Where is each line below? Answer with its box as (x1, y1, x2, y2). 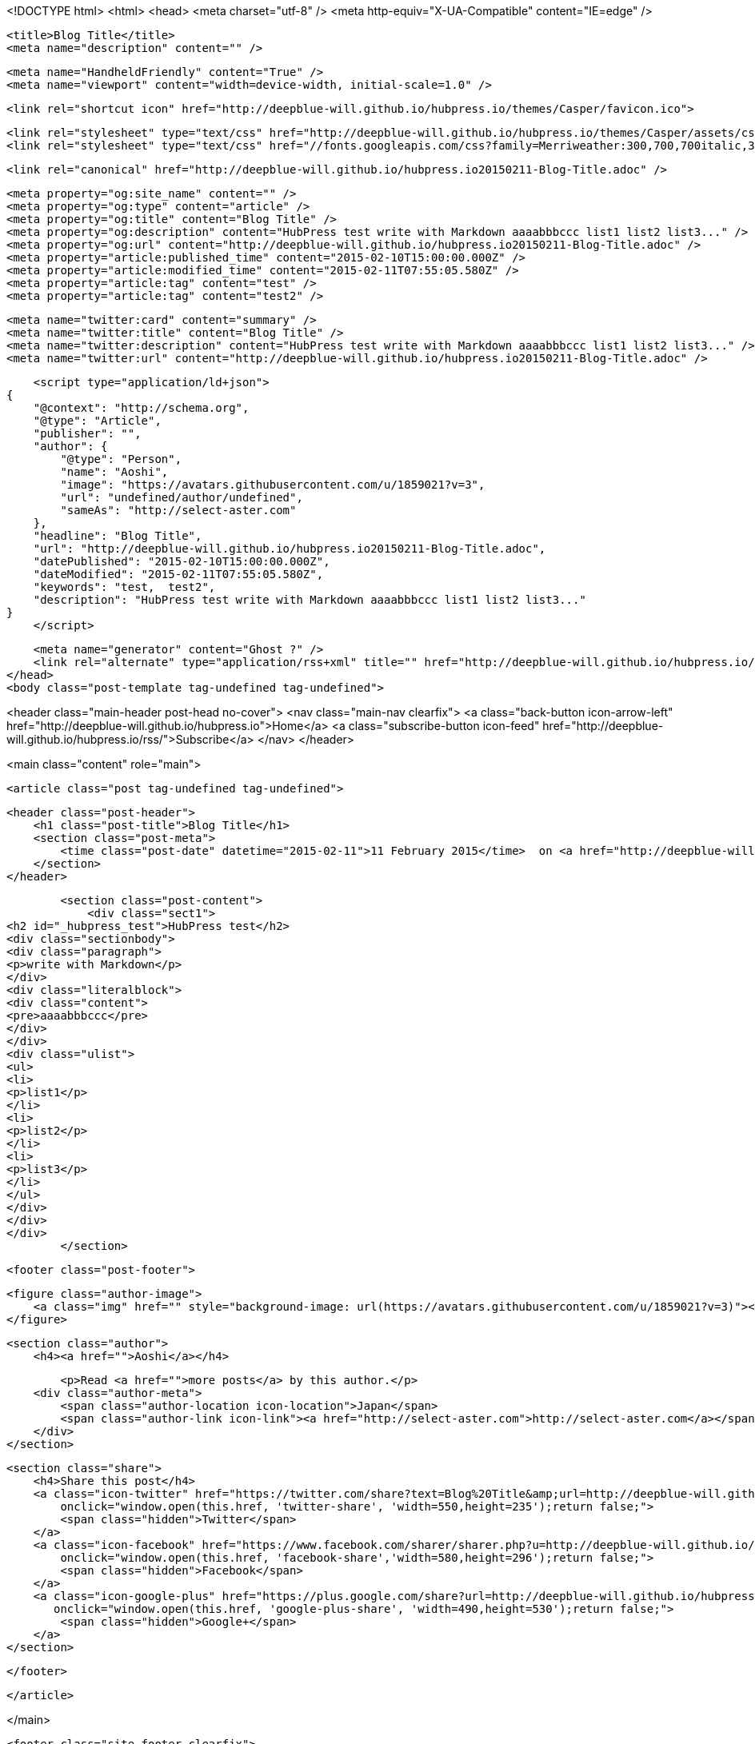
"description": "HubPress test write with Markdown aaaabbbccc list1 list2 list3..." (33, 593, 586, 606)
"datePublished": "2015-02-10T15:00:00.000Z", (33, 555, 330, 568)
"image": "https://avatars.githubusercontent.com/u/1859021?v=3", (60, 478, 485, 491)
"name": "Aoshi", (60, 465, 169, 478)
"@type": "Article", (33, 414, 162, 427)
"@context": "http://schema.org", (33, 401, 250, 414)
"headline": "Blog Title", (33, 529, 202, 542)
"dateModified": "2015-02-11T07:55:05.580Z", (33, 568, 324, 581)
